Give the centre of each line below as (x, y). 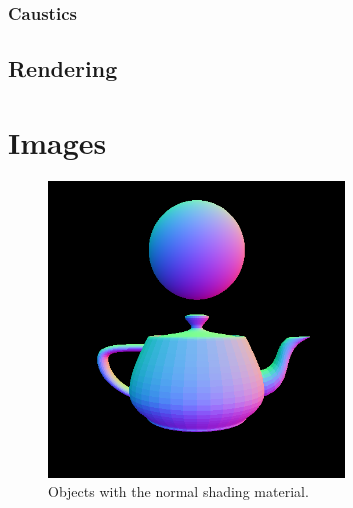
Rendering (63, 68)
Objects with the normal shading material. (178, 491)
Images (57, 141)
